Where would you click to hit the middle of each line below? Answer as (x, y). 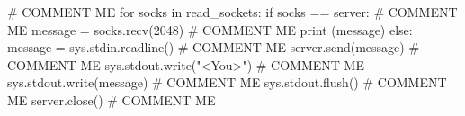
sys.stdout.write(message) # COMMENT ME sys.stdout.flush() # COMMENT (227, 82)
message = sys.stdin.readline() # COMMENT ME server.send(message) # (214, 47)
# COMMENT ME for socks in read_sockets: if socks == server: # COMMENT (232, 12)
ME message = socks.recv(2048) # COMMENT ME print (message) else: (210, 29)
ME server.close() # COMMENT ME (112, 99)
